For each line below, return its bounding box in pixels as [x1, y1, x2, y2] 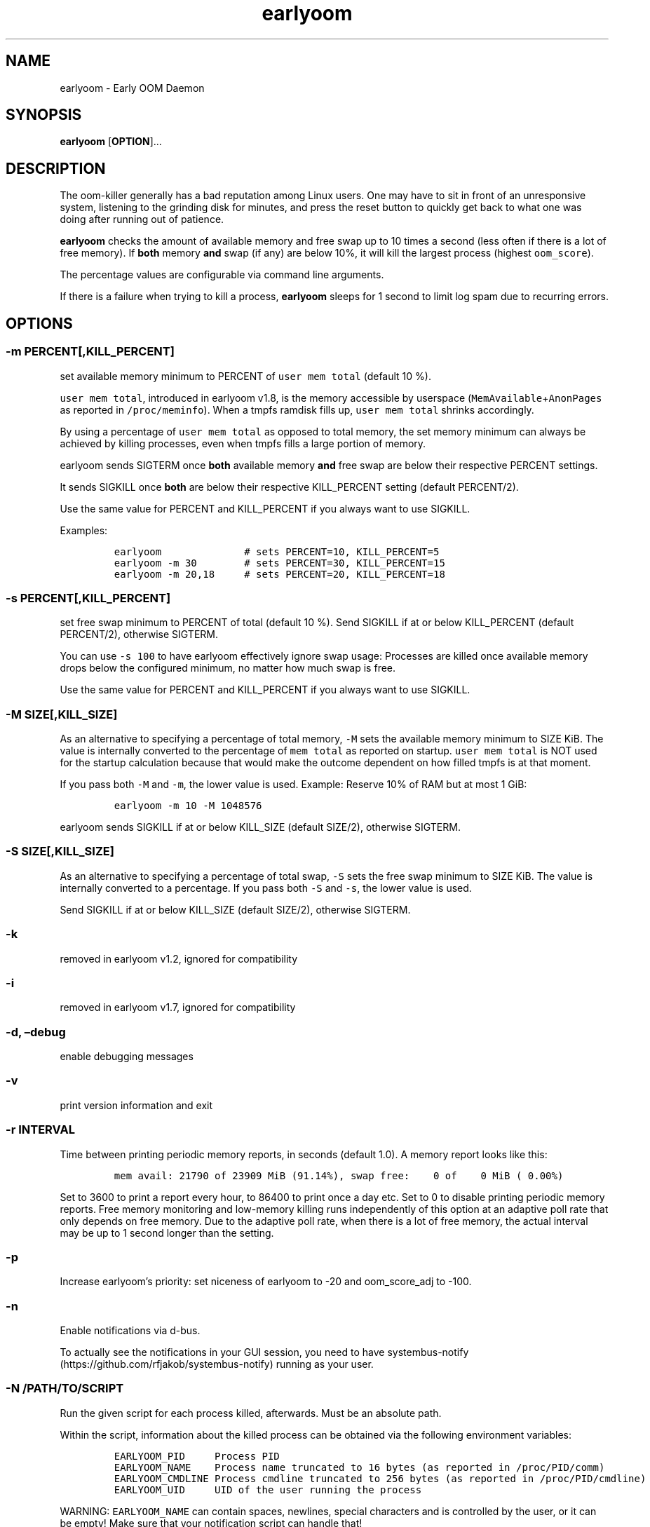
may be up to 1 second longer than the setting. [60, 1226, 274, 1239]
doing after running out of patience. [60, 213, 224, 226]
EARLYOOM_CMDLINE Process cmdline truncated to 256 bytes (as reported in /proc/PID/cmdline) [114, 1472, 646, 1484]
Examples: [60, 524, 108, 536]
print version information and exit [60, 1099, 213, 1111]
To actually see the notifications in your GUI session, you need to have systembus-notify [60, 1346, 469, 1358]
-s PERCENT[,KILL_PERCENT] [6, 590, 171, 605]
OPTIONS [6, 314, 73, 332]
